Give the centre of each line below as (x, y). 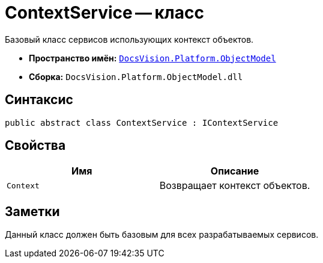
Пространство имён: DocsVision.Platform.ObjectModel (152, 58)
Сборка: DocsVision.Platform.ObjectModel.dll (136, 76)
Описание (235, 171)
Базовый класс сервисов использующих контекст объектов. (129, 39)
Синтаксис (39, 100)
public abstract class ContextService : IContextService (142, 122)
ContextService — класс (104, 13)
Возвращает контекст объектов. (235, 186)
